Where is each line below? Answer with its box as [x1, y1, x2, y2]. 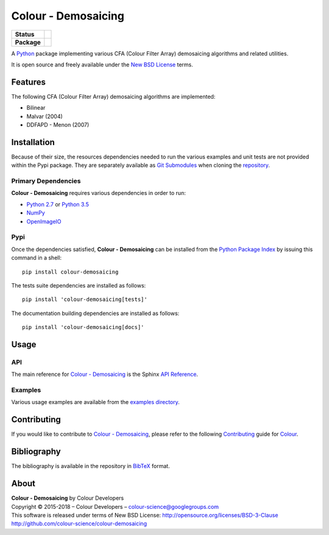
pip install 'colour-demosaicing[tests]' [22, 296, 147, 303]
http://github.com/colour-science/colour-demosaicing [11, 520, 147, 527]
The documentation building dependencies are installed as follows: [11, 310, 180, 317]
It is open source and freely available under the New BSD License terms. [11, 61, 193, 68]
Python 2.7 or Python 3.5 [26, 200, 90, 208]
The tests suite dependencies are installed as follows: [11, 282, 146, 289]
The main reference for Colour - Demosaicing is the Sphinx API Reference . [11, 370, 198, 378]
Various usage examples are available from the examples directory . [11, 399, 180, 406]
